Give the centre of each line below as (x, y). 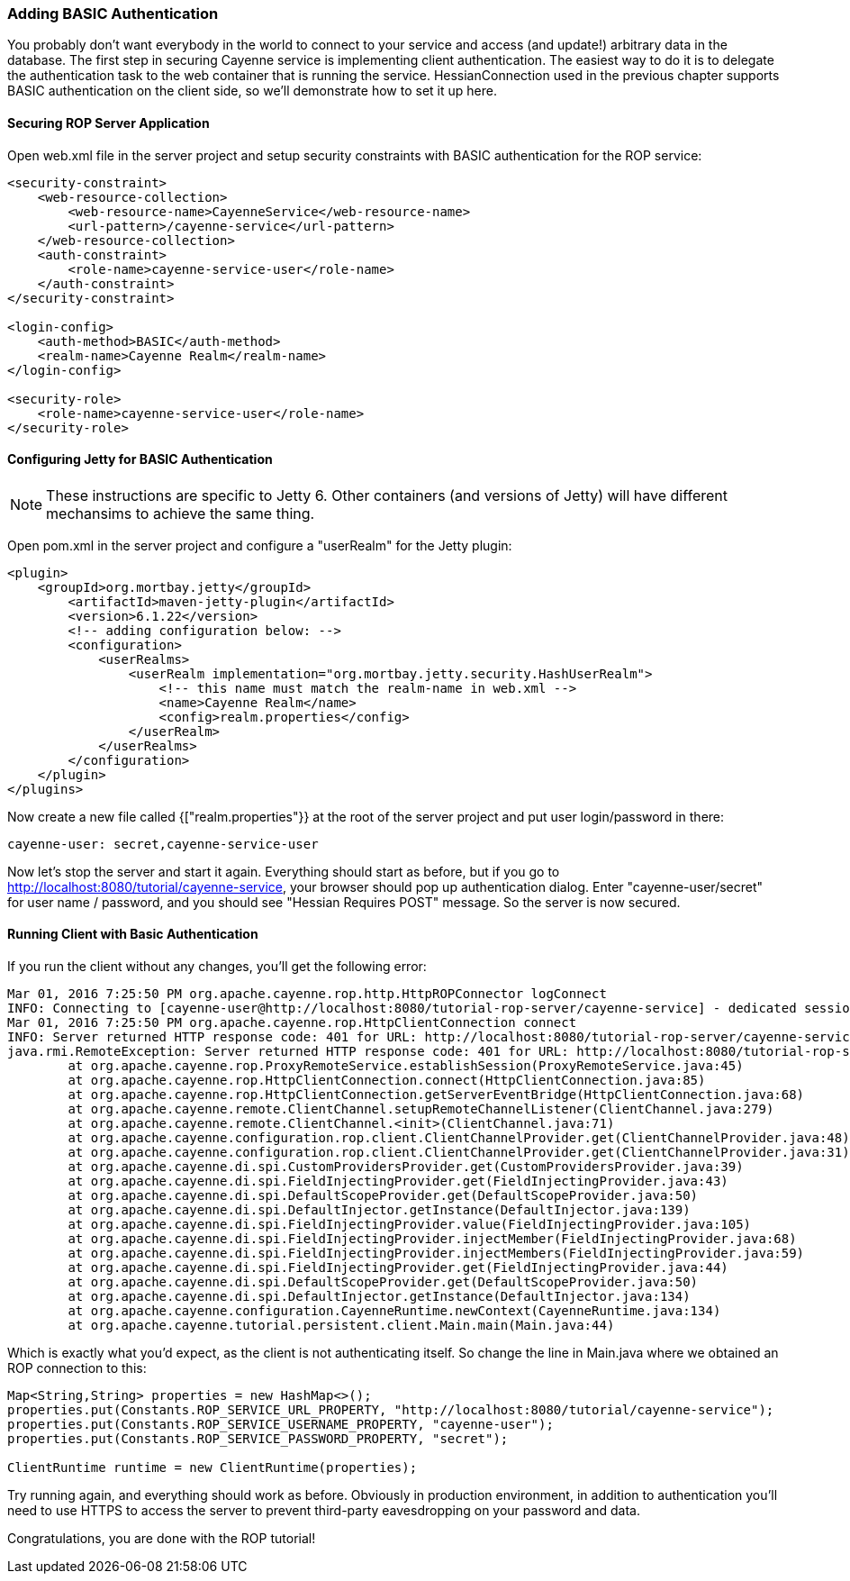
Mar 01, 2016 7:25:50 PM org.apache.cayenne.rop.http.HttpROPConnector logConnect (307, 994)
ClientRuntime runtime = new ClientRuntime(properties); (212, 1468)
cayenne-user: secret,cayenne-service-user (163, 844)
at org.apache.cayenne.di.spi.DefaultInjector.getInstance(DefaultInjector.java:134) (379, 1297)
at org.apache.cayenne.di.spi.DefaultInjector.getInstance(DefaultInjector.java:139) (379, 1210)
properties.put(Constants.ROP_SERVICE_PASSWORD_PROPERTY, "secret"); (258, 1439)
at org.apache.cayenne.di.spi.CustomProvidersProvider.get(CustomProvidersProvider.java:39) (406, 1167)
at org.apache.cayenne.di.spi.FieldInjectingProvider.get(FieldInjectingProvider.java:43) (398, 1181)
